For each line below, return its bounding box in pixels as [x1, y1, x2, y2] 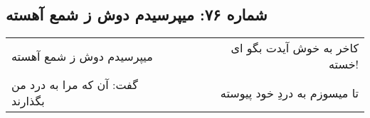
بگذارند [11, 93, 45, 110]
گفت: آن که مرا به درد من [11, 76, 138, 93]
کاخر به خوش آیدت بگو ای [231, 40, 359, 57]
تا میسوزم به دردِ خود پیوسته [220, 84, 359, 101]
